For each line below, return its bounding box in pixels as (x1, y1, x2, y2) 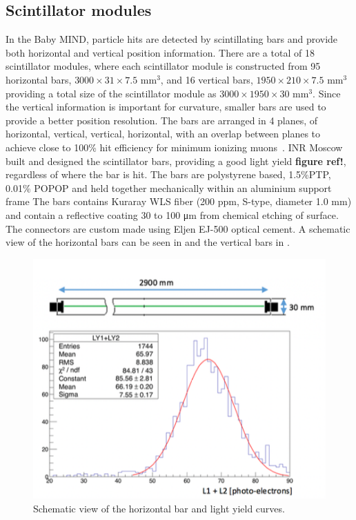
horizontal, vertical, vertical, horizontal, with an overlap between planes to (6, 126, 321, 141)
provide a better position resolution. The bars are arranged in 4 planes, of (6, 113, 318, 127)
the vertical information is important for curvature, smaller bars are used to (6, 99, 326, 114)
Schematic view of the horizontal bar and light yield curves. (33, 501, 285, 515)
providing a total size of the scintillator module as (6, 86, 217, 100)
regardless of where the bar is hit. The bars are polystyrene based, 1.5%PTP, (6, 167, 331, 182)
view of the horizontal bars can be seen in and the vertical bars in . (6, 235, 290, 249)
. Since (313, 86, 341, 100)
